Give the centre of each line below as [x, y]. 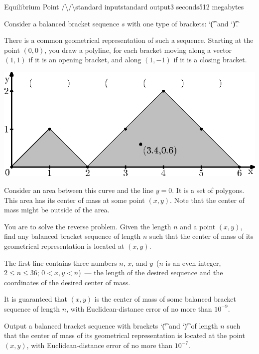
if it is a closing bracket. [210, 60]
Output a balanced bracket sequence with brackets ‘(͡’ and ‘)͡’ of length [111, 325]
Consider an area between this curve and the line [79, 190]
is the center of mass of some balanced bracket [165, 299]
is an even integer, [193, 263]
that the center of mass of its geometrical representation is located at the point [125, 335]
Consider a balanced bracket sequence [62, 23]
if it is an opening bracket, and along [85, 60]
